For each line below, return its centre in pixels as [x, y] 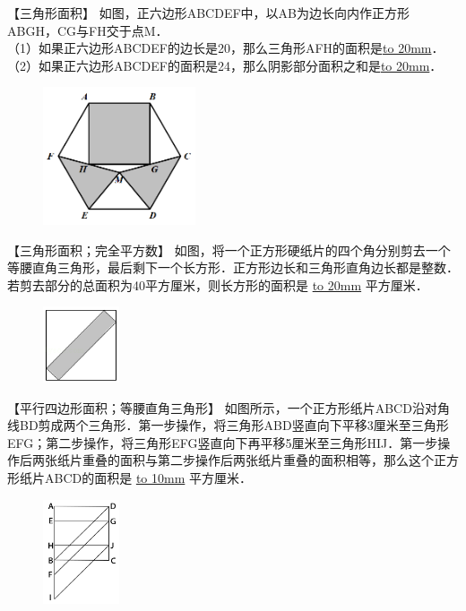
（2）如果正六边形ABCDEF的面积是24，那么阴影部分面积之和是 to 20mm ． [225, 65]
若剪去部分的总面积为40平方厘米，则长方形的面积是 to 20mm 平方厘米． [218, 284]
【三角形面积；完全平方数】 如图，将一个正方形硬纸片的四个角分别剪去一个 [229, 250]
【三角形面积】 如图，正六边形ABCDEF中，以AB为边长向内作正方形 [208, 13]
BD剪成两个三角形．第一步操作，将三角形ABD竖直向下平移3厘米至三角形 [234, 425]
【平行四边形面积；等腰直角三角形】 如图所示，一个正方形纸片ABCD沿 [216, 407]
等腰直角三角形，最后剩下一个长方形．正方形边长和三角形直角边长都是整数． [233, 267]
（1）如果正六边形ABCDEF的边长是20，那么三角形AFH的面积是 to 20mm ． [226, 48]
